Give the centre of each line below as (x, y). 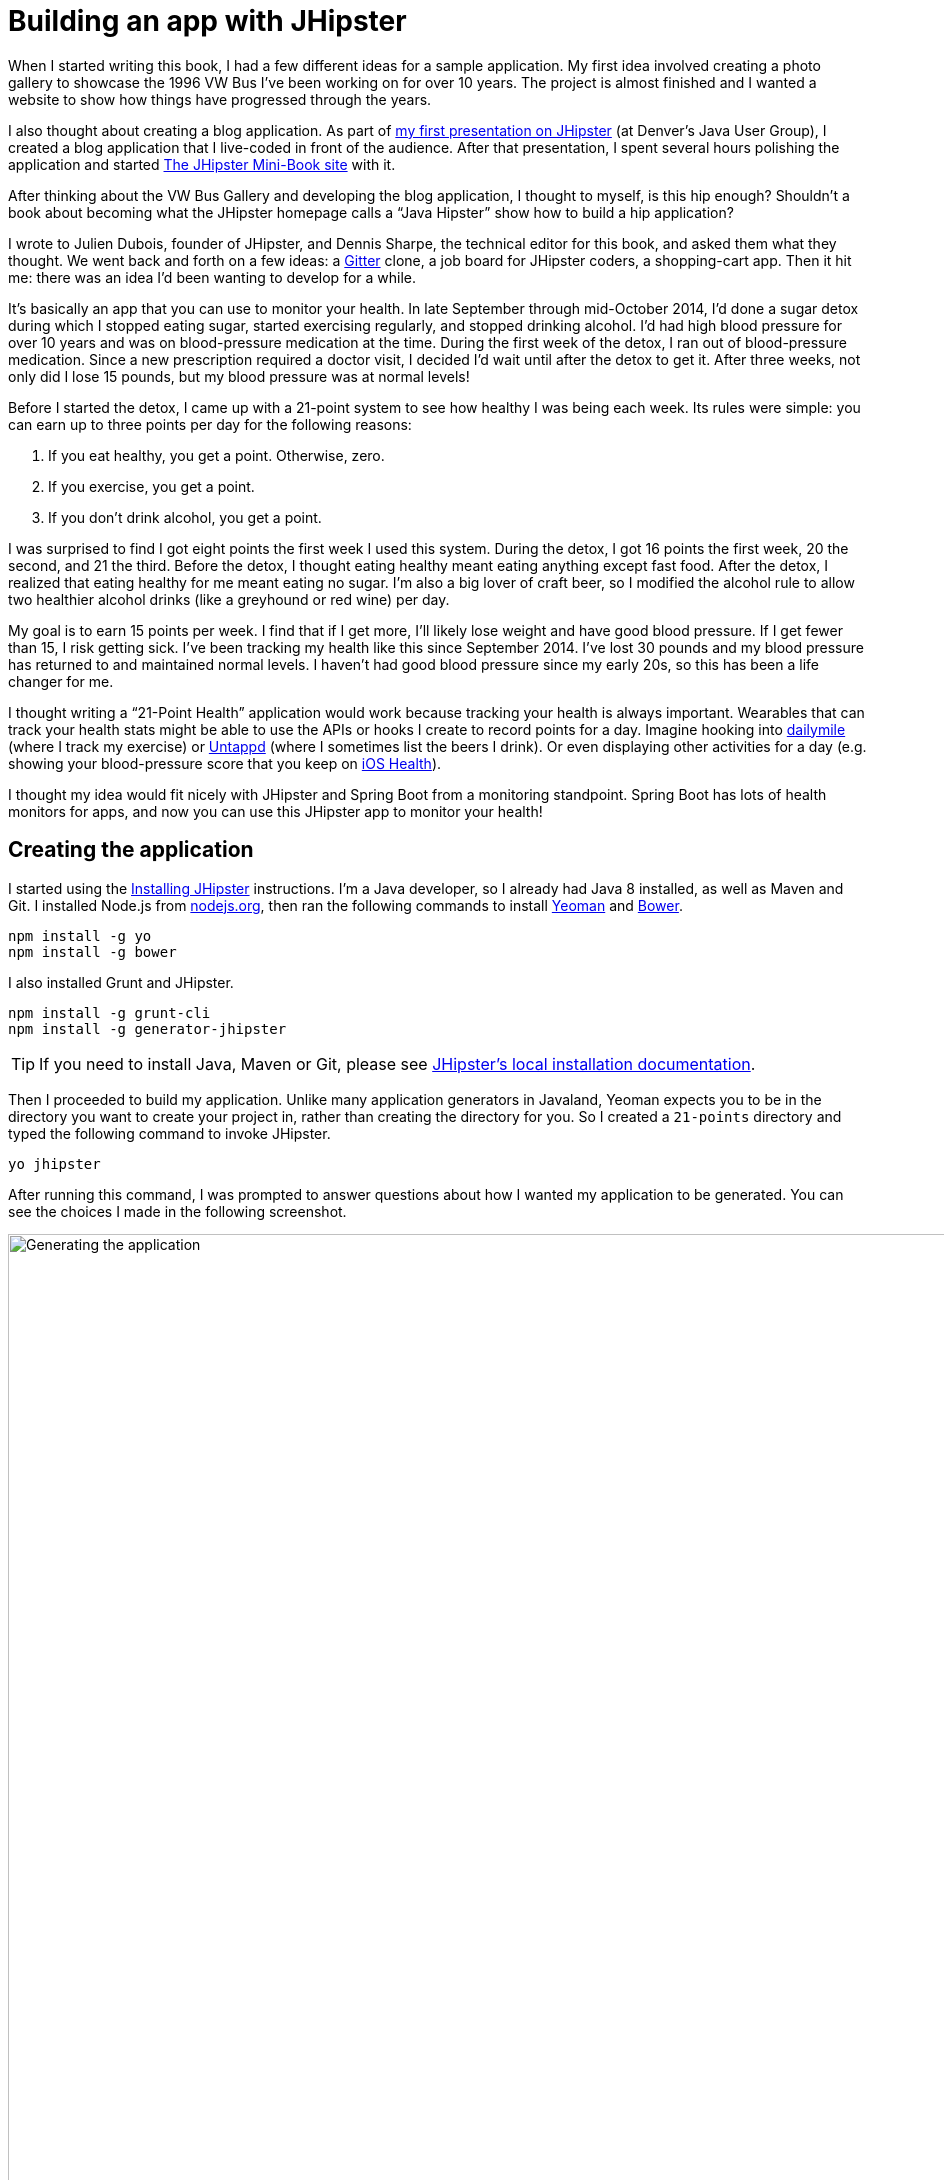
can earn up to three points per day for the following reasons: (210, 424)
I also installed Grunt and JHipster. (121, 982)
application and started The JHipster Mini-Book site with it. (202, 164)
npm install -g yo (80, 935)
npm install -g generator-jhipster (147, 1028)
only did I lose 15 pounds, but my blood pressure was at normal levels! (239, 376)
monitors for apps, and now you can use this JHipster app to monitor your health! (275, 811)
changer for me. (61, 681)
